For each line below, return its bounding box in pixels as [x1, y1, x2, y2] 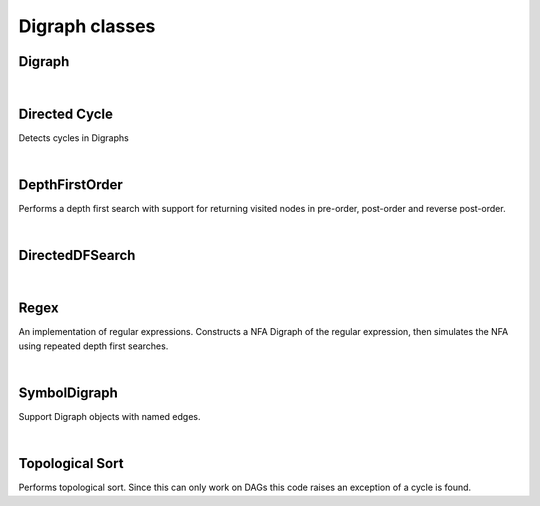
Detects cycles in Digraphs [18, 131, 129, 144]
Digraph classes [18, 15, 156, 37]
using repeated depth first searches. [18, 340, 169, 352]
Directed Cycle [18, 105, 114, 122]
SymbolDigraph [18, 385, 119, 402]
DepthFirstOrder [18, 176, 124, 194]
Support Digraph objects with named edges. [18, 411, 201, 423]
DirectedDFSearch [18, 247, 136, 264]
